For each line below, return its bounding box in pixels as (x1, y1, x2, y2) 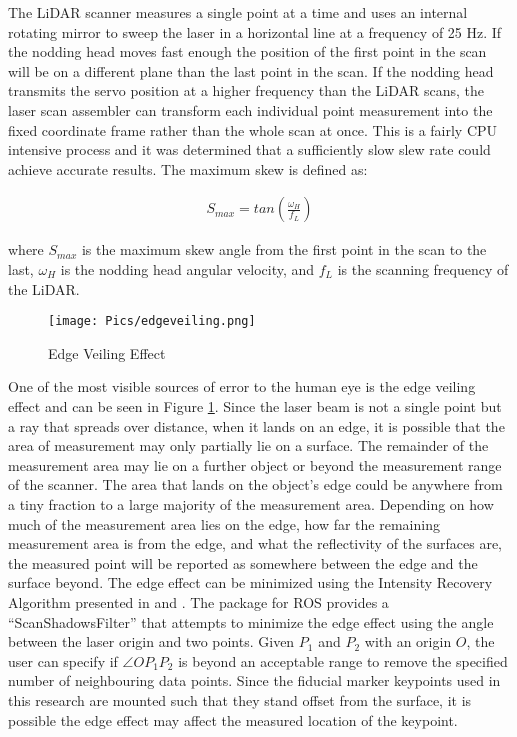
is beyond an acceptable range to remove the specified (178, 650, 508, 671)
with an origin (364, 631, 452, 652)
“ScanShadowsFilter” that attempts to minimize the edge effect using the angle (8, 611, 494, 632)
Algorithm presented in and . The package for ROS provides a (8, 591, 389, 612)
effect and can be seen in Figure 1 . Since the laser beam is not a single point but (8, 396, 502, 416)
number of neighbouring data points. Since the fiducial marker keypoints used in (8, 670, 501, 691)
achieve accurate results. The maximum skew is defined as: (8, 158, 368, 179)
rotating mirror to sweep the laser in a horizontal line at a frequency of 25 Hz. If (8, 21, 502, 42)
